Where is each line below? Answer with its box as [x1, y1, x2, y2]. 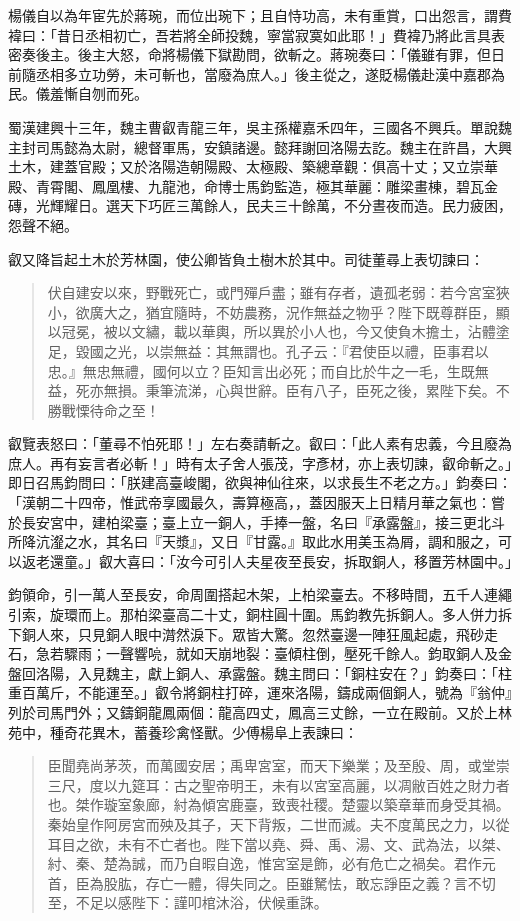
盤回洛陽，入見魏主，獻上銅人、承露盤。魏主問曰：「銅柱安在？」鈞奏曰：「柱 [8, 662, 512, 683]
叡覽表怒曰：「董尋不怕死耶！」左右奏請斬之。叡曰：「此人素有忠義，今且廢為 [8, 433, 512, 454]
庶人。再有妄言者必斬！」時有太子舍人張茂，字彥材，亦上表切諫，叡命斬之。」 [8, 452, 512, 473]
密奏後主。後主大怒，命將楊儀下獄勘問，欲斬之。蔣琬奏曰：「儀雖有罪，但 [8, 44, 491, 65]
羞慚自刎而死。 [49, 83, 148, 104]
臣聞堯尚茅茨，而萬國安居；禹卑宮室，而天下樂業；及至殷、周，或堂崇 [47, 755, 510, 776]
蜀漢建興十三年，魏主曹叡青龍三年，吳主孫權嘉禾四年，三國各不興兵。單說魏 [8, 116, 512, 137]
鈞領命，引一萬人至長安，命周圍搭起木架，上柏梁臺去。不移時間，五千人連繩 [8, 584, 512, 605]
